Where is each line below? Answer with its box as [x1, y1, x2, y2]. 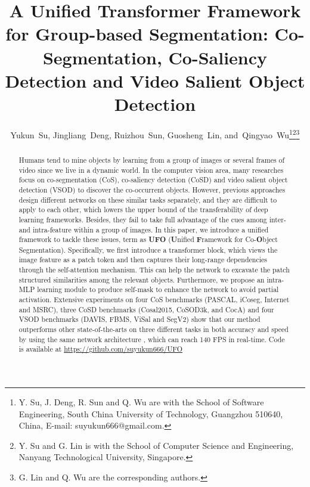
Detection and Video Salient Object [5, 68, 305, 92]
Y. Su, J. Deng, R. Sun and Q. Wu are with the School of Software [18, 396, 264, 408]
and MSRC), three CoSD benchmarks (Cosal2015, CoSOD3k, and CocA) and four [18, 304, 274, 314]
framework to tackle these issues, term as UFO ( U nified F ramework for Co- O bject [18, 234, 278, 245]
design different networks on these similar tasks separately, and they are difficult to [18, 194, 277, 204]
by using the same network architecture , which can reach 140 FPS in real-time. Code [18, 334, 285, 344]
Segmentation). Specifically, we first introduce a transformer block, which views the [18, 244, 278, 255]
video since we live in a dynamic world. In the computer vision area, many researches [18, 165, 284, 175]
